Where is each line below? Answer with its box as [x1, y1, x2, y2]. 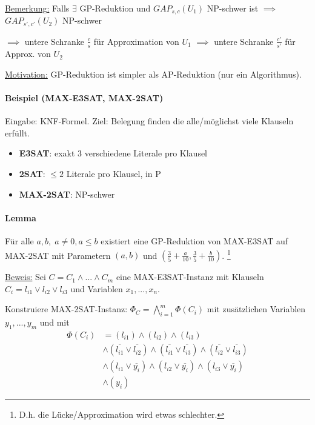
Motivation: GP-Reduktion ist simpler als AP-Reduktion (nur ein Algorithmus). [5, 67, 302, 80]
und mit [39, 316, 70, 329]
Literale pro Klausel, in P [66, 167, 161, 179]
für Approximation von [93, 35, 179, 47]
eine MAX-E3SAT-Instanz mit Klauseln [116, 270, 264, 283]
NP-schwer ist [207, 2, 259, 14]
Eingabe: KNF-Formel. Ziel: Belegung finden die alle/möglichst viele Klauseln [5, 115, 294, 127]
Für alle [5, 234, 34, 247]
